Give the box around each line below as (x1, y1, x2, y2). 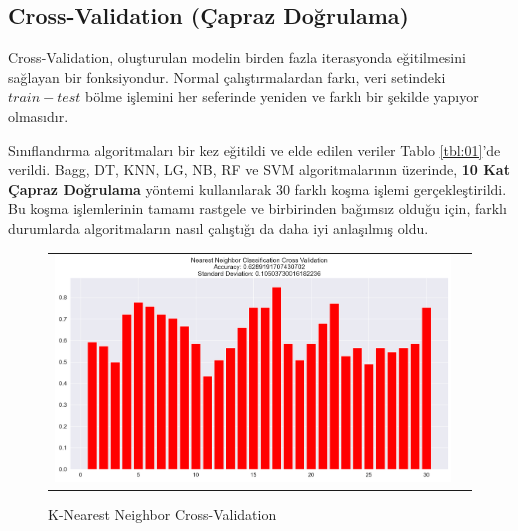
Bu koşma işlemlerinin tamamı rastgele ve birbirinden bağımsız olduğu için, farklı (8, 198, 507, 219)
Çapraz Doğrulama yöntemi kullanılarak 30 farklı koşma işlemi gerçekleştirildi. (8, 178, 507, 199)
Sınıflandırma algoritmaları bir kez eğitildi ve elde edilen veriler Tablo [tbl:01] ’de (8, 139, 501, 160)
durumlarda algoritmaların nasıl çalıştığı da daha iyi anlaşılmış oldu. (8, 217, 429, 238)
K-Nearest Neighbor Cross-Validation (48, 504, 277, 525)
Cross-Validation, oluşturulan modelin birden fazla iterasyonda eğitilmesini (8, 47, 466, 68)
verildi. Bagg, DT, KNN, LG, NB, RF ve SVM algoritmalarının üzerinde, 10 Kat (8, 159, 510, 180)
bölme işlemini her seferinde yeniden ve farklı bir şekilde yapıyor (85, 86, 479, 107)
